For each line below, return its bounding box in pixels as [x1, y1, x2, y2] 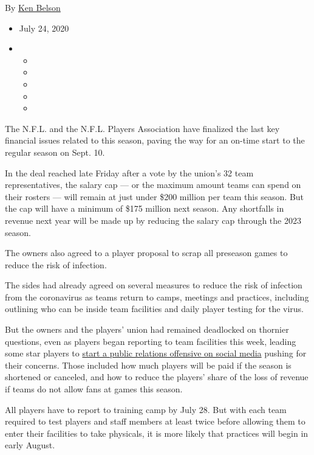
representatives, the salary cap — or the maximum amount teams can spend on [5, 178, 301, 191]
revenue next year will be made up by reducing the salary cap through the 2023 [5, 214, 301, 226]
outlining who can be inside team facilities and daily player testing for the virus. [5, 302, 304, 315]
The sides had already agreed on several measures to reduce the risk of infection [5, 279, 302, 291]
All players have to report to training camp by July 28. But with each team [5, 403, 287, 415]
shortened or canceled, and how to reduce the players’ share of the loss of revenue [5, 370, 309, 383]
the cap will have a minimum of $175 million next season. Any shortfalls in [5, 202, 284, 215]
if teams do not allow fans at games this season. [5, 383, 183, 395]
